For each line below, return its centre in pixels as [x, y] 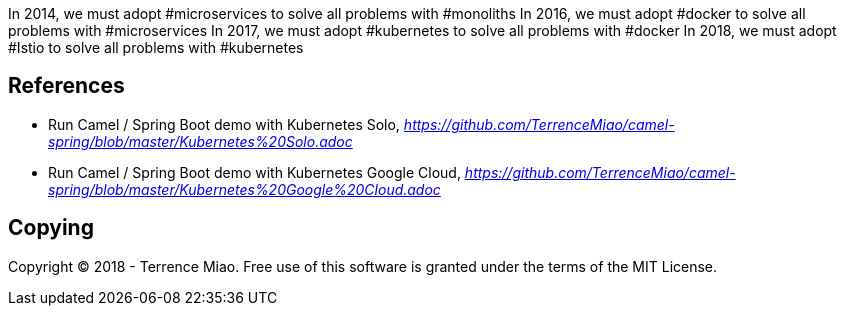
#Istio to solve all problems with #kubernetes [156, 47]
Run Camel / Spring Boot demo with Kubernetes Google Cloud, [254, 172]
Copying [51, 228]
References [66, 86]
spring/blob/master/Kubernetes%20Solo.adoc [200, 141]
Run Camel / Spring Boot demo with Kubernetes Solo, [224, 124]
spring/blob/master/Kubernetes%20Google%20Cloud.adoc [244, 189]
